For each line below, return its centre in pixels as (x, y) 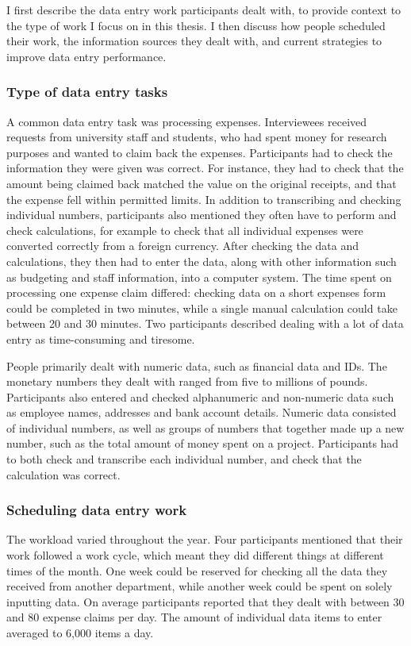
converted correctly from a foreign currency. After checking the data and (183, 246)
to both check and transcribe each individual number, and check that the (184, 459)
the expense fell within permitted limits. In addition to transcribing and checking (204, 199)
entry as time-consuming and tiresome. (101, 338)
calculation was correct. (63, 474)
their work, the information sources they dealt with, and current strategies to (194, 41)
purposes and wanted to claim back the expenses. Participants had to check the (200, 152)
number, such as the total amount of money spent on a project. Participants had (203, 443)
